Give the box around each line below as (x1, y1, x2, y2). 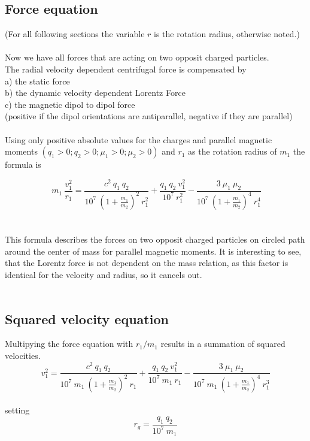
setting (5, 404, 30, 416)
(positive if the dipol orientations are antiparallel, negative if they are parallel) (5, 110, 293, 122)
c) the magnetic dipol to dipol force (5, 98, 135, 110)
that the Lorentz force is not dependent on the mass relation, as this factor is (5, 256, 288, 269)
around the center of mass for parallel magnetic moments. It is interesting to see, (5, 244, 302, 257)
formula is (5, 158, 41, 171)
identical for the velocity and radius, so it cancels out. (5, 268, 202, 280)
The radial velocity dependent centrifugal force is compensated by (5, 62, 247, 75)
